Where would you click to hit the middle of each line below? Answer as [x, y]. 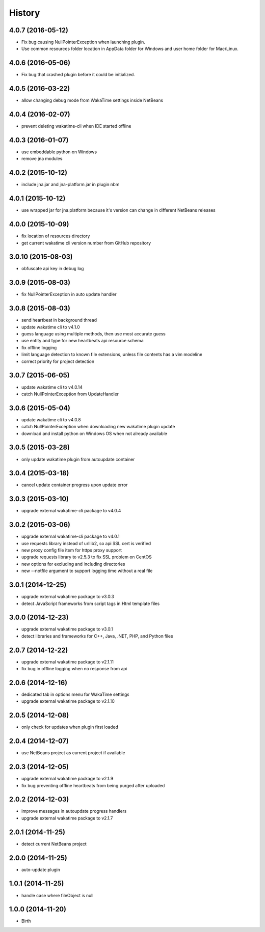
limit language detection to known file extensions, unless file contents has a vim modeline [112, 355]
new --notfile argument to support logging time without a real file [87, 571]
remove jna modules [42, 159]
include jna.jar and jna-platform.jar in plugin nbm [70, 185]
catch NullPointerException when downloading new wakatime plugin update [98, 427]
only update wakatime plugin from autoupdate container [78, 459]
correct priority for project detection [58, 361]
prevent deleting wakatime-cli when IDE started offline [76, 126]
